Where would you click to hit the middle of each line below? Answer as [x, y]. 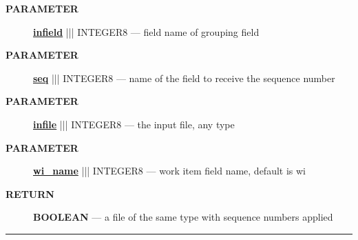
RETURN [30, 193]
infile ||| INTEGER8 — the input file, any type [134, 124]
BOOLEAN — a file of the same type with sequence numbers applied [183, 217]
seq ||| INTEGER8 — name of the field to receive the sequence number [184, 78]
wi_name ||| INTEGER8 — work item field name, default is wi [170, 171]
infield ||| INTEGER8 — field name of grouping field [146, 31]
